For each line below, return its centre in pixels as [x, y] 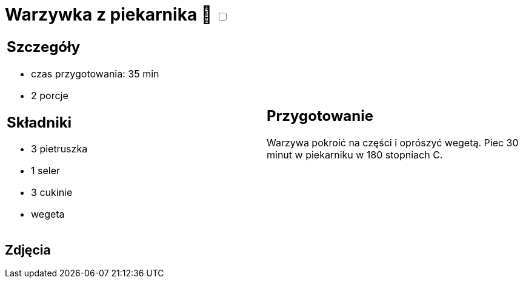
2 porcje [50, 95]
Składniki [39, 122]
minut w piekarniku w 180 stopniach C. [355, 155]
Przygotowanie [320, 116]
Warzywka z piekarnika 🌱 [109, 15]
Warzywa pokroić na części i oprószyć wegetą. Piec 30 [393, 143]
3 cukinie [52, 193]
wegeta [48, 214]
